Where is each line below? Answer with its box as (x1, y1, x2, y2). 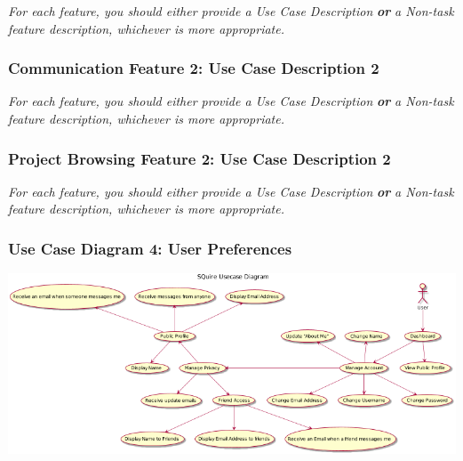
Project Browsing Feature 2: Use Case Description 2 (8, 147, 391, 169)
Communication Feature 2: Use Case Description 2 (8, 57, 379, 79)
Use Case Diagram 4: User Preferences (8, 237, 292, 259)
